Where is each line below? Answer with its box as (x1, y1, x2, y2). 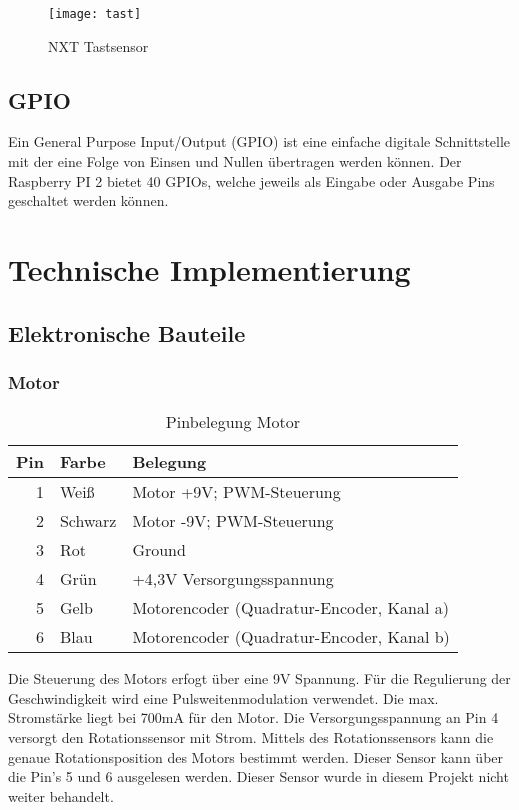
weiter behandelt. (8, 785, 114, 806)
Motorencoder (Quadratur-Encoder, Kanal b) (132, 625, 450, 649)
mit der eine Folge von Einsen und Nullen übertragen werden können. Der (8, 151, 462, 172)
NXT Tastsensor (48, 35, 149, 56)
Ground (132, 538, 186, 562)
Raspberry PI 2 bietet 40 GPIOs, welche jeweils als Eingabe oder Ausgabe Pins (8, 170, 495, 191)
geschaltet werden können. (8, 190, 169, 211)
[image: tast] (48, 7, 142, 21)
